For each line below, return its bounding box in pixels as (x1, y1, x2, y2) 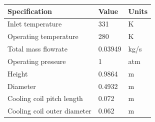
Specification (7, 5, 52, 16)
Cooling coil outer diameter (7, 105, 91, 116)
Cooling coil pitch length (7, 93, 83, 103)
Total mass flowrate (7, 43, 67, 54)
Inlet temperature (7, 18, 62, 29)
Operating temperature (7, 31, 78, 41)
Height (7, 68, 28, 78)
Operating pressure (7, 55, 66, 66)
